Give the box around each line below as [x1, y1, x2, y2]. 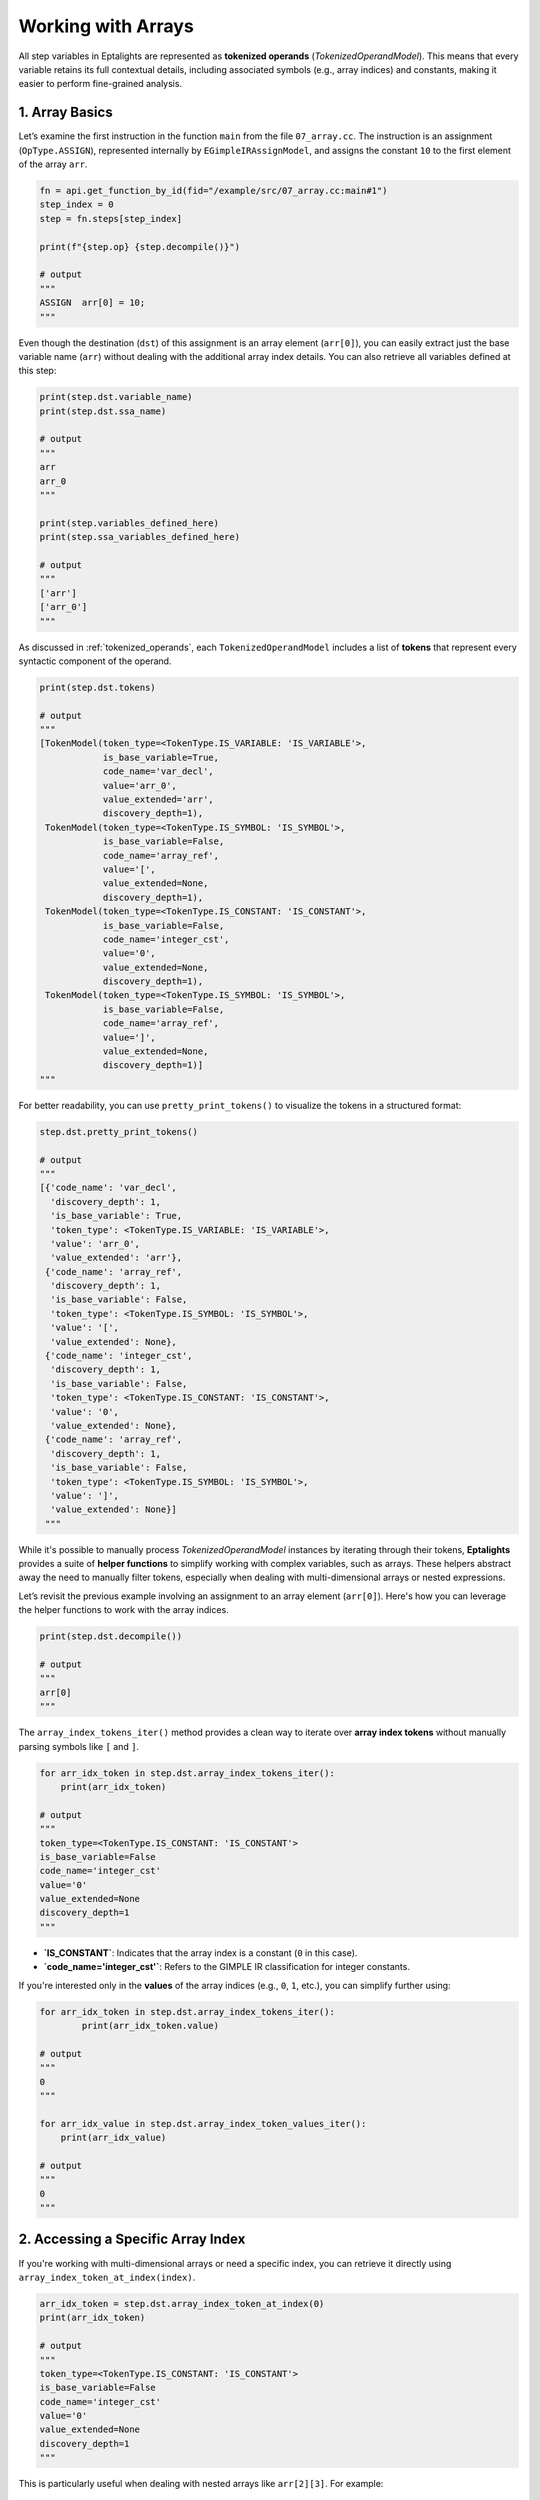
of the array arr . [18, 158, 88, 170]
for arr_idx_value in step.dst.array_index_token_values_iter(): [39, 2118, 367, 2129]
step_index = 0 [39, 199, 114, 210]
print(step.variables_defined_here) [39, 517, 220, 529]
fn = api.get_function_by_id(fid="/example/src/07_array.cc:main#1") [39, 185, 388, 196]
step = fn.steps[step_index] [39, 213, 183, 224]
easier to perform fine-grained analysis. [18, 78, 183, 90]
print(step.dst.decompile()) [39, 1631, 183, 1642]
